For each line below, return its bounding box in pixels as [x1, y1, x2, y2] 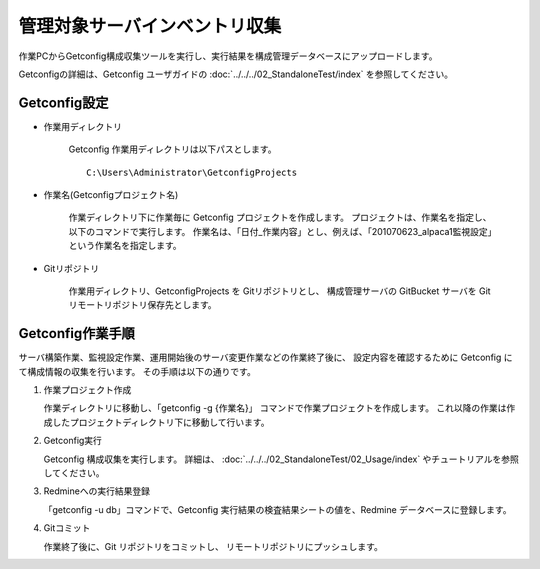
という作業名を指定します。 [68, 240, 182, 252]
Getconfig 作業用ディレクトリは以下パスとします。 [68, 143, 277, 155]
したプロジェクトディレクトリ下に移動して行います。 [51, 416, 270, 428]
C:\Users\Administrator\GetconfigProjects [86, 166, 298, 178]
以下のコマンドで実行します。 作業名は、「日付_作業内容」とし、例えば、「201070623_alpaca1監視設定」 [68, 225, 493, 237]
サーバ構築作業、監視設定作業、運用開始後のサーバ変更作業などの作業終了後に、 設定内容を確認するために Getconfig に [18, 351, 513, 364]
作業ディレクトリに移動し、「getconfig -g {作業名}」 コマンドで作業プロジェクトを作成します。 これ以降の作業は [43, 402, 507, 414]
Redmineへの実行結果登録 [43, 485, 150, 497]
